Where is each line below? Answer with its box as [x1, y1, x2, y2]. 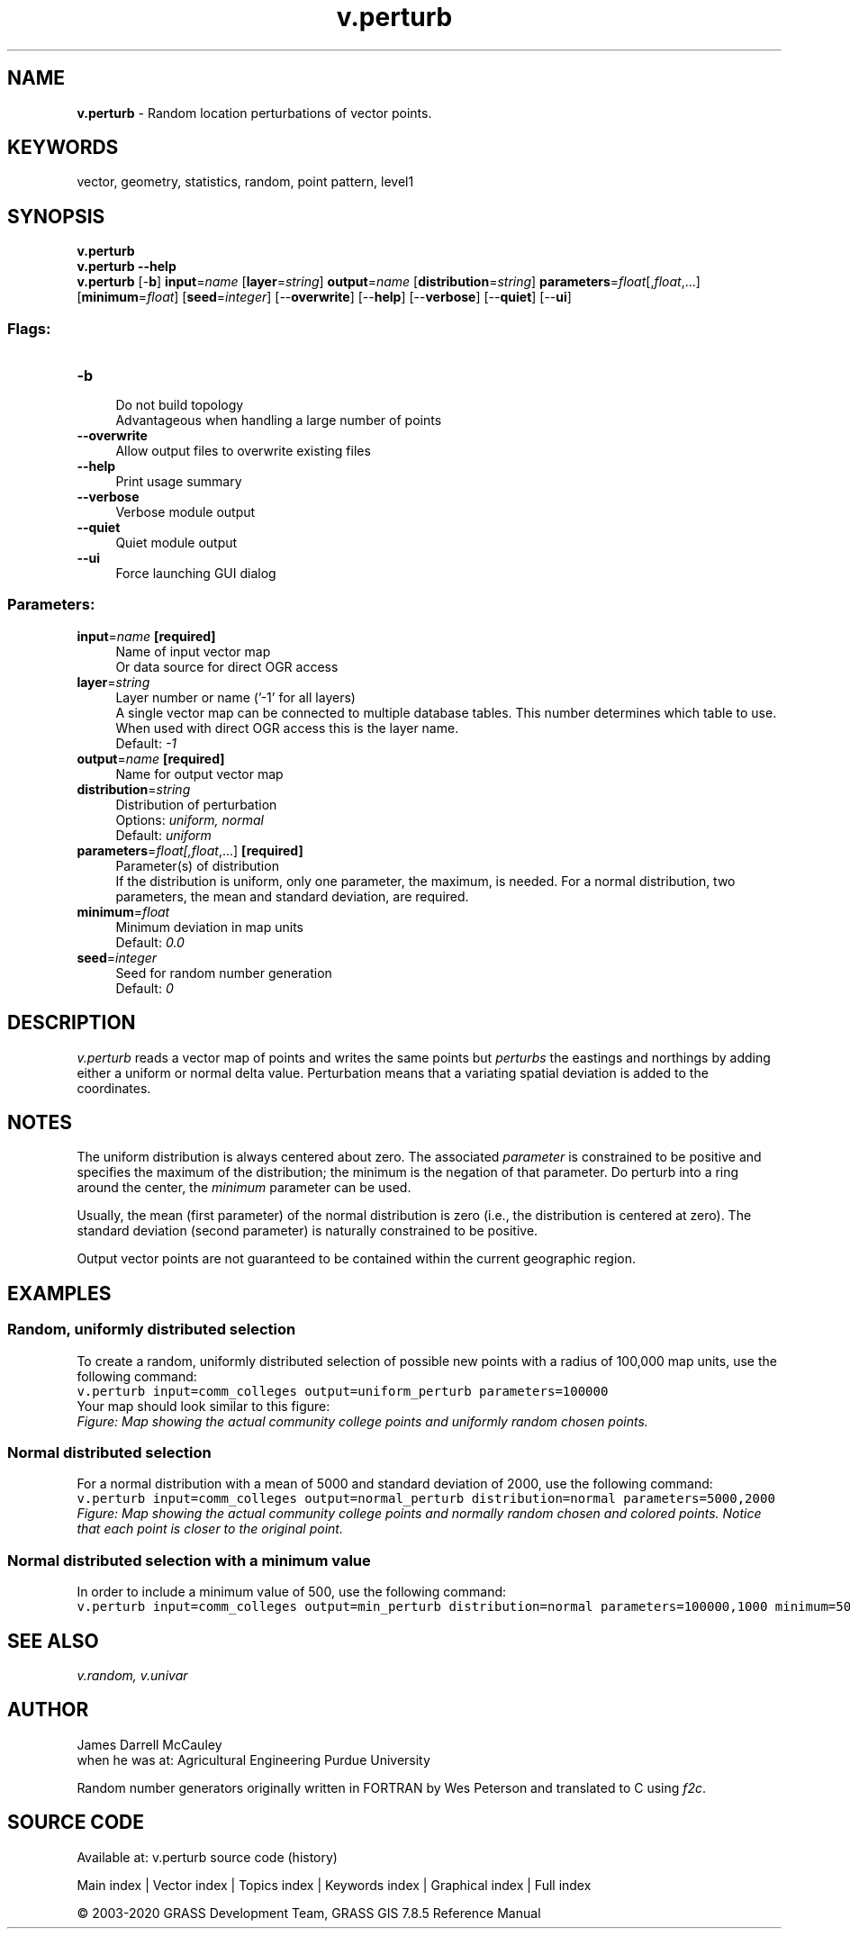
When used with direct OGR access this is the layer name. [115, 719, 459, 736]
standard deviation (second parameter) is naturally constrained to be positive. [77, 1223, 538, 1239]
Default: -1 [115, 735, 177, 751]
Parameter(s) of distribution [115, 857, 279, 873]
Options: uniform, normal [115, 811, 264, 828]
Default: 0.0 [115, 934, 185, 950]
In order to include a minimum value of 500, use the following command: [77, 1584, 507, 1600]
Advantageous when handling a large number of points [115, 412, 442, 429]
